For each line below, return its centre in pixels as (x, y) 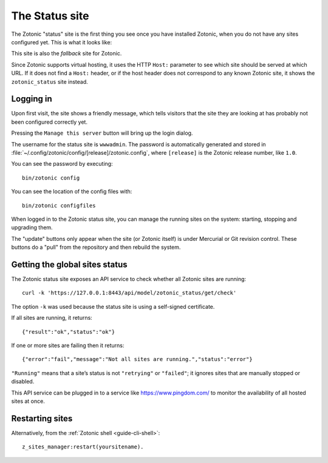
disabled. (23, 382)
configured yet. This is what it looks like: (62, 42)
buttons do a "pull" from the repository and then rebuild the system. (96, 247)
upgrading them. (32, 228)
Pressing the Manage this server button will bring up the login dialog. (102, 133)
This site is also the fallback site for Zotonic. (67, 53)
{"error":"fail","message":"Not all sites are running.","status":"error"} (137, 359)
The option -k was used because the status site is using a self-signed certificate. (113, 306)
